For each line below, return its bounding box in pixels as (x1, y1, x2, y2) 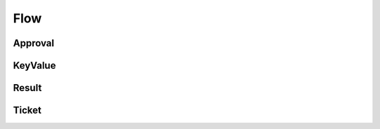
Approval (13, 37, 54, 49)
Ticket (13, 104, 42, 116)
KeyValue (13, 60, 56, 72)
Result (13, 82, 42, 94)
